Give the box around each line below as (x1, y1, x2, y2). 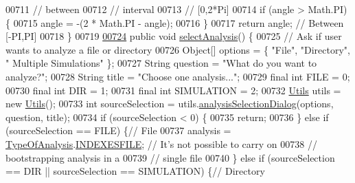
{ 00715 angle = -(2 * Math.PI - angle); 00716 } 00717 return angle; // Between (5, 15, 344, 30)
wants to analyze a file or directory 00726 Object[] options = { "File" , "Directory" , (5, 42, 351, 56)
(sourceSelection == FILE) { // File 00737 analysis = (5, 123, 231, 138)
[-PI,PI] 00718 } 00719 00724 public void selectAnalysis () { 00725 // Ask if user (5, 29, 342, 43)
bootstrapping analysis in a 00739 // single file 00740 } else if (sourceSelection (5, 150, 335, 164)
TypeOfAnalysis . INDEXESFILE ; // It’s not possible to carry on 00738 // (5, 136, 317, 151)
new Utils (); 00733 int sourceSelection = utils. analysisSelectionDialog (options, (5, 96, 334, 111)
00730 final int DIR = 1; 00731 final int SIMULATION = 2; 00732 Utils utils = (5, 83, 341, 97)
